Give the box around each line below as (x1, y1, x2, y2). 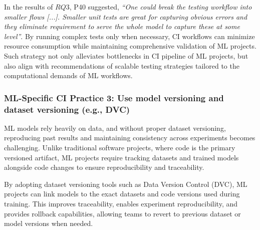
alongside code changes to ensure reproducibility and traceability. (4, 162, 204, 172)
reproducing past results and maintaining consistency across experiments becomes (4, 132, 255, 143)
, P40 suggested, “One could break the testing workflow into (69, 2, 252, 12)
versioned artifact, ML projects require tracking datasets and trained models (4, 152, 239, 162)
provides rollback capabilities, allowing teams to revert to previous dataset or (4, 208, 241, 218)
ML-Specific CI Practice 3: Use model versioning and (4, 91, 224, 104)
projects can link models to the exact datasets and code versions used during (4, 188, 240, 199)
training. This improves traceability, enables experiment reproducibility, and (4, 198, 238, 209)
